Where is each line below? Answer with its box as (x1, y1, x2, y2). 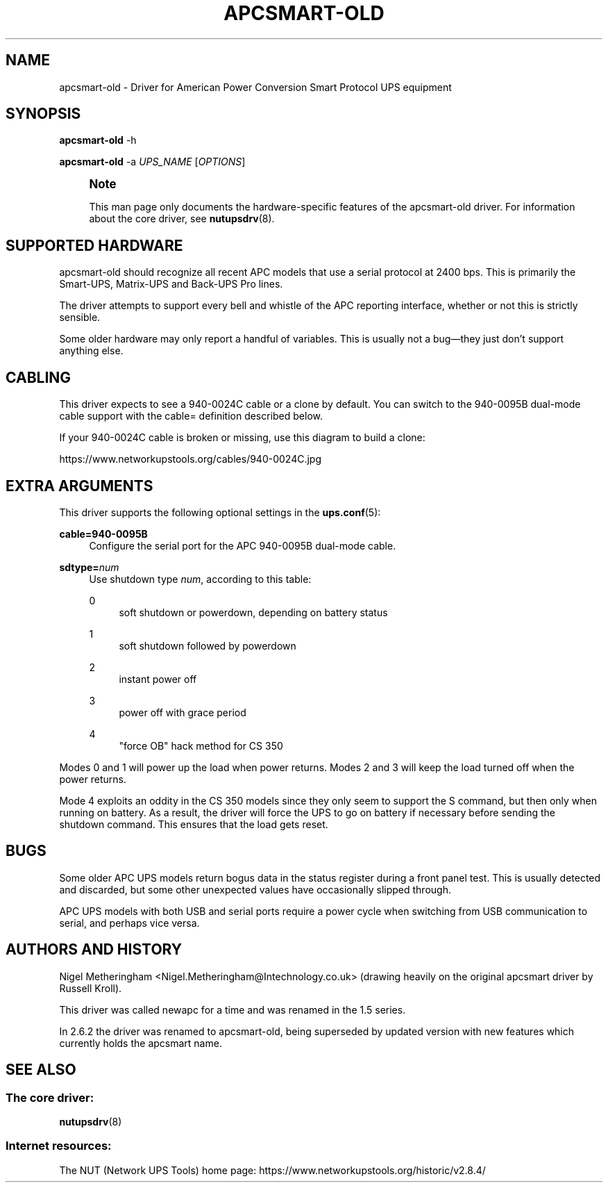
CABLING (6, 368, 71, 386)
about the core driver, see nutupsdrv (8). (89, 213, 275, 225)
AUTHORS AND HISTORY (6, 941, 183, 959)
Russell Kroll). (59, 982, 122, 994)
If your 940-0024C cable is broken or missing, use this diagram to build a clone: (59, 431, 425, 444)
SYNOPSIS (6, 105, 81, 123)
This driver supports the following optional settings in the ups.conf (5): (59, 506, 381, 518)
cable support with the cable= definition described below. (59, 410, 323, 422)
